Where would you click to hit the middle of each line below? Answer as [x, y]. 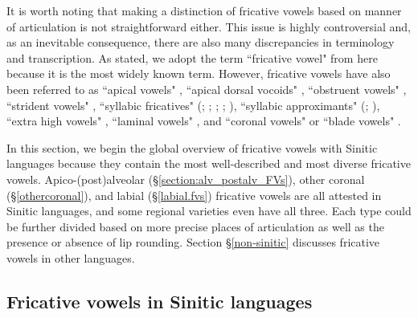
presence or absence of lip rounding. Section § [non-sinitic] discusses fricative [193, 242]
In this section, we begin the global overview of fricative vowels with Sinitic [192, 147]
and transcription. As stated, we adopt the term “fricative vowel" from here [192, 57]
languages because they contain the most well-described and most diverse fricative [209, 163]
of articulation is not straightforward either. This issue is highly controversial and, [209, 26]
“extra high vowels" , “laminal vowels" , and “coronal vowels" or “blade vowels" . [204, 121]
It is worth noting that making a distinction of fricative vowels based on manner [204, 10]
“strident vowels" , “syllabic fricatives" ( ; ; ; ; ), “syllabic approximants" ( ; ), [193, 105]
